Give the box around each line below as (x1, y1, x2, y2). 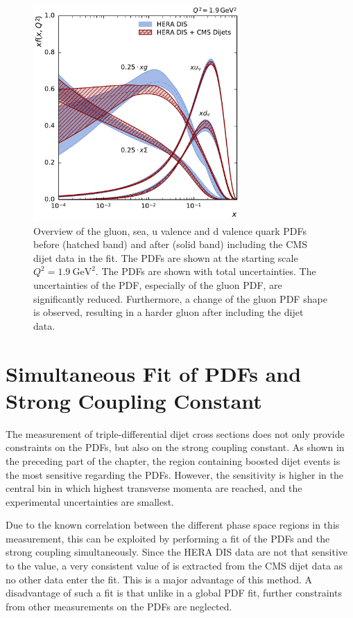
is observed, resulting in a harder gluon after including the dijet (33, 305, 304, 319)
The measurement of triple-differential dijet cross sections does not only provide (6, 426, 345, 441)
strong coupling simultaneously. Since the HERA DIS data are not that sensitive (6, 545, 348, 559)
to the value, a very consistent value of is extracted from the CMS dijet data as (6, 558, 343, 573)
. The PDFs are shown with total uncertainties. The (95, 264, 316, 279)
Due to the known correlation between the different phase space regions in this (6, 518, 340, 532)
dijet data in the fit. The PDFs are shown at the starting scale (33, 250, 298, 265)
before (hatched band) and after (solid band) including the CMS (33, 237, 307, 251)
